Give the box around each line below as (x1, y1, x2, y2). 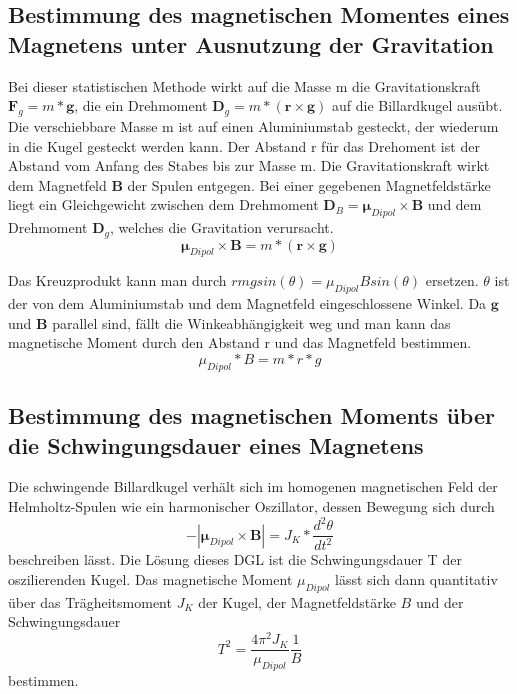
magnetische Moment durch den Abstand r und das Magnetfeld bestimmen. (8, 332, 472, 353)
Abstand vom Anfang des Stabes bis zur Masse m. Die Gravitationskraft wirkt (8, 155, 490, 176)
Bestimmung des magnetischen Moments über (8, 400, 495, 431)
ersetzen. (425, 270, 479, 291)
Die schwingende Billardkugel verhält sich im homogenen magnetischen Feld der (8, 476, 498, 497)
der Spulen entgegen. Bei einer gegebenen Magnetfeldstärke (127, 174, 491, 195)
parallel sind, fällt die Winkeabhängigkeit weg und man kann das (52, 312, 451, 333)
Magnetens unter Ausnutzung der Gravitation (8, 28, 494, 59)
